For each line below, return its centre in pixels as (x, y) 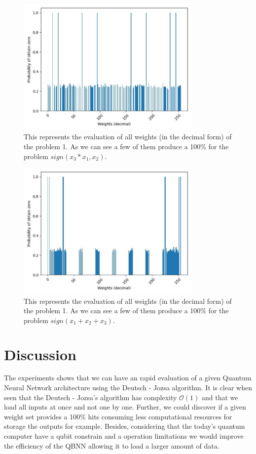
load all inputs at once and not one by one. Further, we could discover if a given (125, 407)
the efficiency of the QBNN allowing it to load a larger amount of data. (112, 445)
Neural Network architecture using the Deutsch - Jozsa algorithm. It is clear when (128, 388)
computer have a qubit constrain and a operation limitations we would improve (124, 436)
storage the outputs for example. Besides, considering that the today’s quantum (125, 426)
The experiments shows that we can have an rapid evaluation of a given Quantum (128, 378)
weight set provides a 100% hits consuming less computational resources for (118, 416)
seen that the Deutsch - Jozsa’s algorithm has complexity (91, 397)
